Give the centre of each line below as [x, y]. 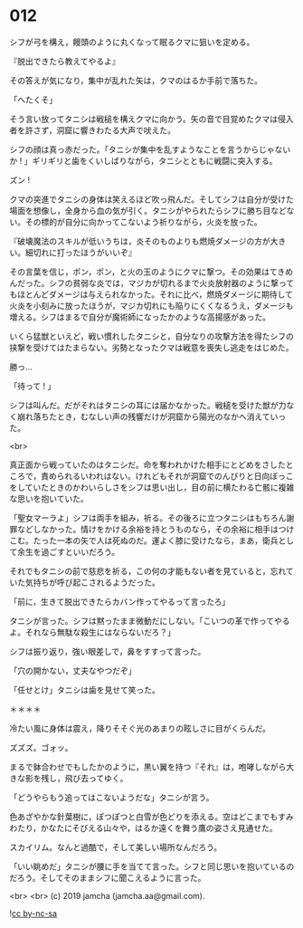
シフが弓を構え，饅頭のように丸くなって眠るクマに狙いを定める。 [132, 42]
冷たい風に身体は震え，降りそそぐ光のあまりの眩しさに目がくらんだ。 [140, 728]
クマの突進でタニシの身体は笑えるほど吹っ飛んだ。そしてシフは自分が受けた [151, 199]
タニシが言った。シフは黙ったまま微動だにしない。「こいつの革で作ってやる [150, 620]
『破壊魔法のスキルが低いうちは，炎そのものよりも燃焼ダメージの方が [140, 241]
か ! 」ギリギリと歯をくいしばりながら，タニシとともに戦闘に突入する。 [143, 160]
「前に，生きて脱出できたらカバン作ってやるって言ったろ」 [120, 601]
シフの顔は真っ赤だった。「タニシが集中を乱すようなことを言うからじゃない [150, 149]
